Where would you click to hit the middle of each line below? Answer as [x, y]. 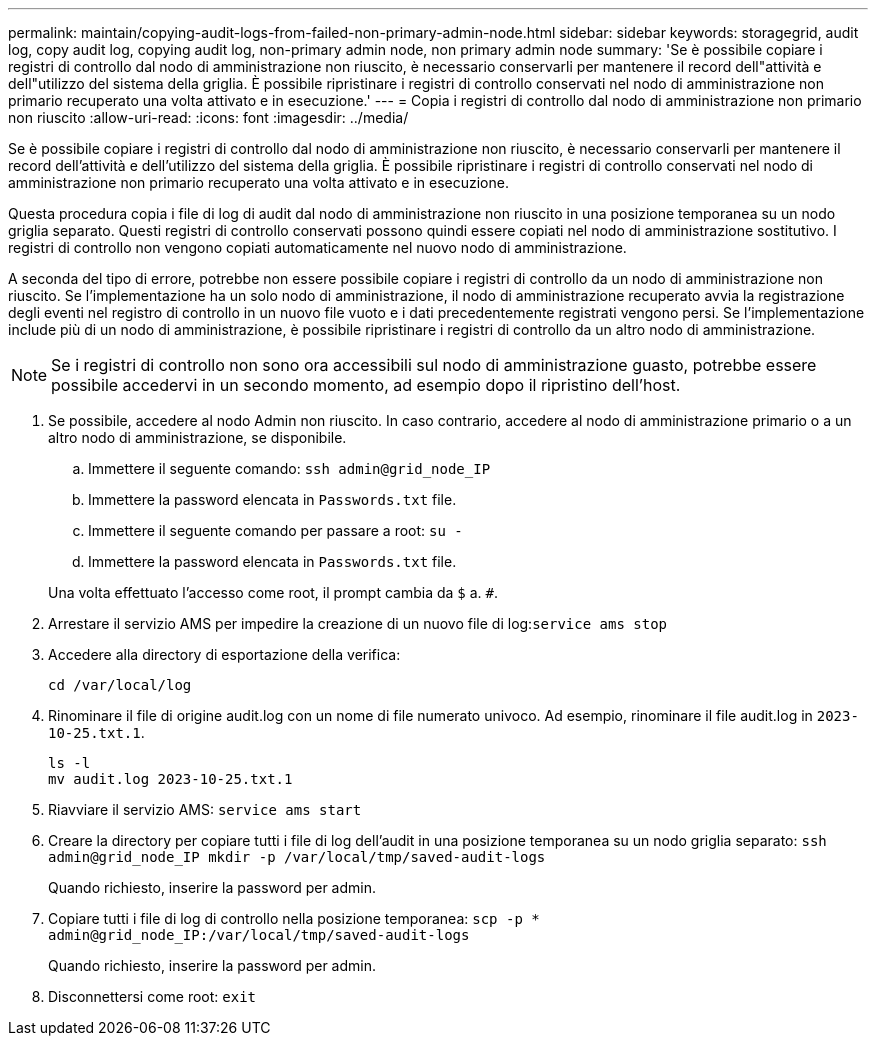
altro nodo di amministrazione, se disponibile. [197, 437]
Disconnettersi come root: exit [152, 996]
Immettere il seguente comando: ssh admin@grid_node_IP [289, 468]
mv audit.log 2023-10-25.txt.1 [170, 779]
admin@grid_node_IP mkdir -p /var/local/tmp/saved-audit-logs [297, 857]
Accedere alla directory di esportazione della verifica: [224, 654]
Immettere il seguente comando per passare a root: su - [275, 530]
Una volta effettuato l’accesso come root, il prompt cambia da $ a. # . [273, 592]
